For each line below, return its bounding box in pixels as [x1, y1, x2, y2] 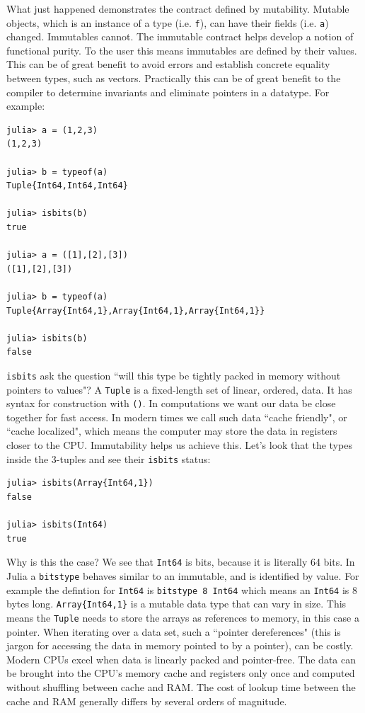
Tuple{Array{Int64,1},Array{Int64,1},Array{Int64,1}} [6, 305, 265, 316]
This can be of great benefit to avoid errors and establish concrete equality [6, 57, 330, 72]
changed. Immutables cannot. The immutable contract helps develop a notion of [6, 29, 354, 44]
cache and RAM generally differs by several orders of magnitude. [6, 693, 287, 708]
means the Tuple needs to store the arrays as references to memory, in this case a [6, 610, 359, 624]
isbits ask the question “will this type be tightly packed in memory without [6, 367, 341, 382]
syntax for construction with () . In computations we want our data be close [6, 396, 336, 411]
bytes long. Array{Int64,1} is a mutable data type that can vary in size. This [6, 596, 347, 611]
